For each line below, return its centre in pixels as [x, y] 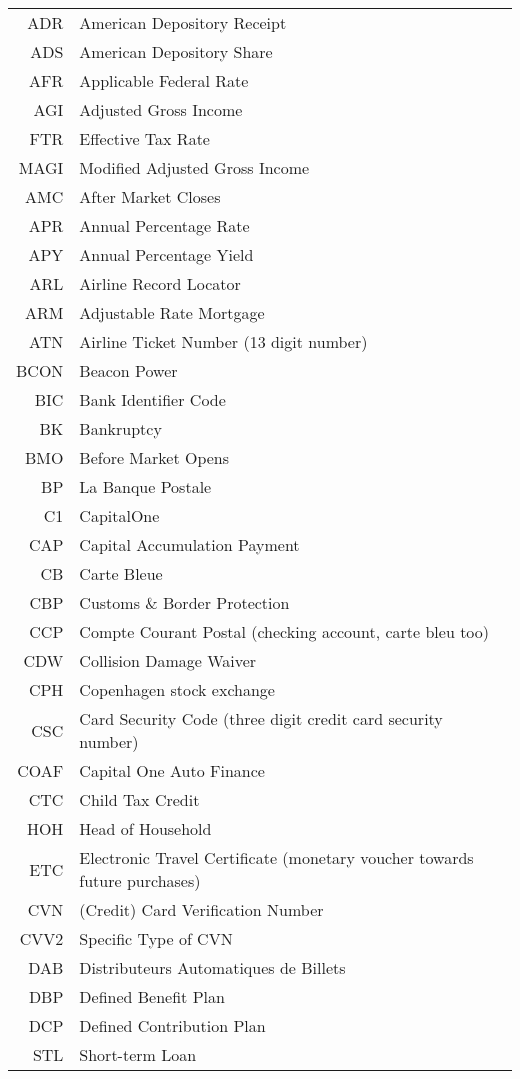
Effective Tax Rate [144, 138]
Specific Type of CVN [156, 938]
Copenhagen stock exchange [177, 689]
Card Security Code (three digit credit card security [261, 718]
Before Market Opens [154, 457]
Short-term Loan [138, 1054]
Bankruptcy [120, 428]
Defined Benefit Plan [152, 996]
